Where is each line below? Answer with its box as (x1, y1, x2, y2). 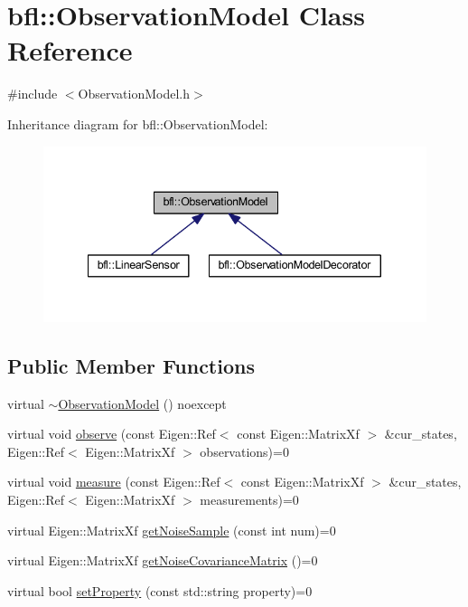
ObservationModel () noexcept (58, 394, 227, 413)
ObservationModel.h (78, 84, 190, 103)
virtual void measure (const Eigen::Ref (7, 472, 220, 491)
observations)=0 (200, 441, 289, 460)
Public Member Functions (7, 351, 255, 379)
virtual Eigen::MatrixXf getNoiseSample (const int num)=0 (7, 520, 336, 539)
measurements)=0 (200, 490, 299, 509)
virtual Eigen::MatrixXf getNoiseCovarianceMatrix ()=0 (7, 551, 318, 570)
